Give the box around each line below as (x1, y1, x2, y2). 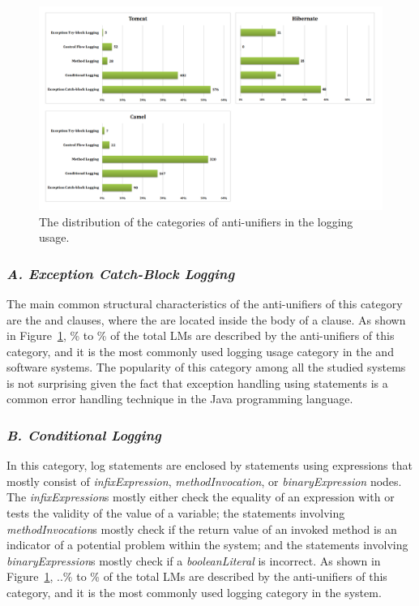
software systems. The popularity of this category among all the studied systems (6, 359, 406, 376)
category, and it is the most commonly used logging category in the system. (6, 584, 382, 601)
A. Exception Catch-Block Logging (6, 263, 235, 283)
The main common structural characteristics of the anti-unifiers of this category (6, 294, 403, 312)
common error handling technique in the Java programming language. (6, 390, 353, 407)
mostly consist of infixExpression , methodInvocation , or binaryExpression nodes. (6, 472, 402, 489)
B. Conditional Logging (6, 425, 161, 445)
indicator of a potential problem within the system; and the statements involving (6, 536, 408, 553)
